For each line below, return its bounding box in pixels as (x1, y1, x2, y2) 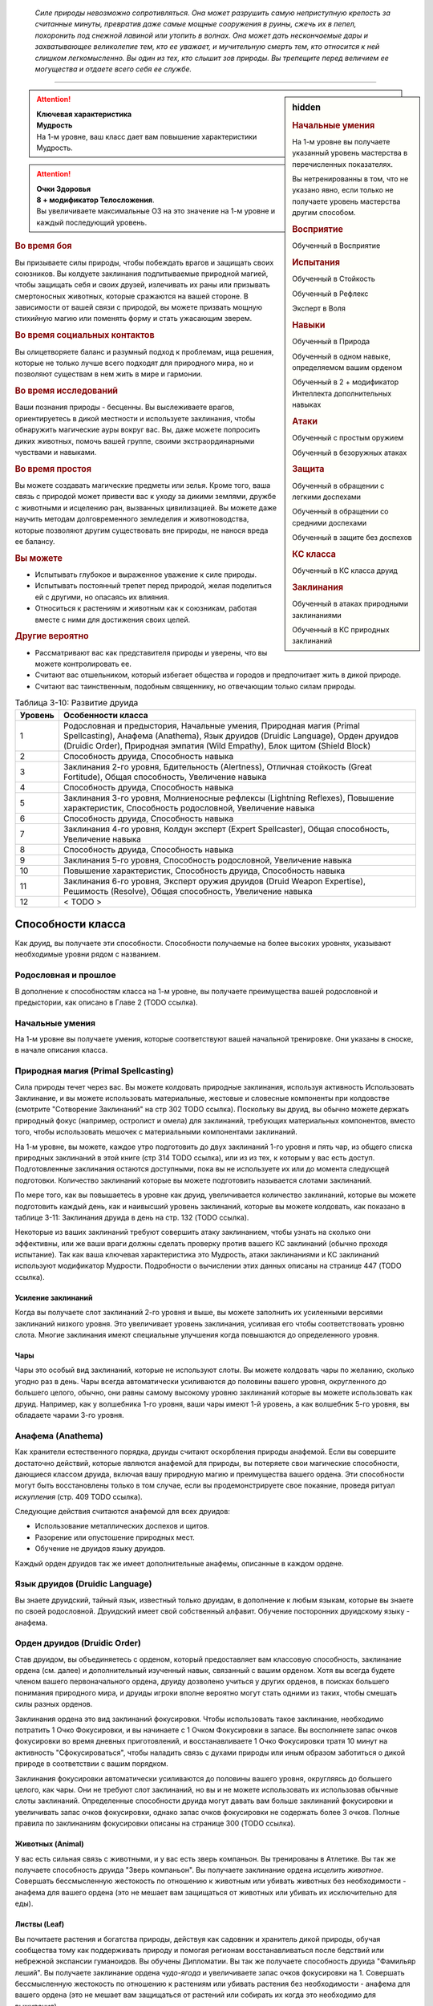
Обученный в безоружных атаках (292, 448, 407, 457)
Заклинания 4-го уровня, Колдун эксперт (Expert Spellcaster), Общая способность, (63, 823, 391, 834)
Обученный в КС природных (292, 625, 390, 635)
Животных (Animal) (14, 1839, 84, 1849)
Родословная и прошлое (14, 969, 116, 981)
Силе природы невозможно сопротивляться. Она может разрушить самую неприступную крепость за (34, 8, 391, 18)
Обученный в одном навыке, (292, 351, 391, 361)
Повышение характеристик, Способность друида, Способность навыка (63, 865, 346, 876)
